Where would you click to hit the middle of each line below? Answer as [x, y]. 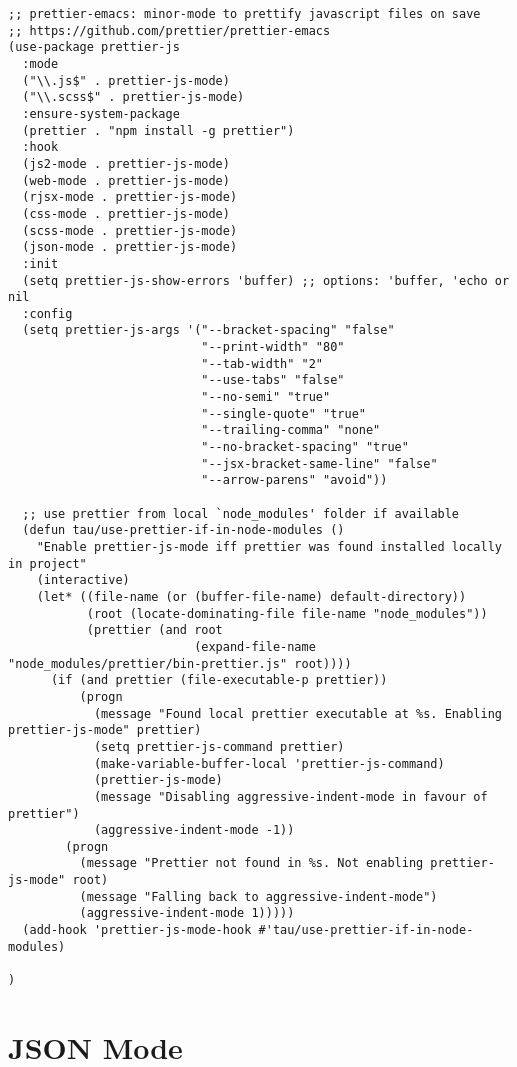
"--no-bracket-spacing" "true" [305, 447]
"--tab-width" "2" [262, 363]
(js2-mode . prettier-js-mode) [126, 163]
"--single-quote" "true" [283, 413]
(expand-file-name [255, 646]
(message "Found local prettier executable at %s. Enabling [297, 713]
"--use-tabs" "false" [273, 380]
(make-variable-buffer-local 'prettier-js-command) [269, 763]
